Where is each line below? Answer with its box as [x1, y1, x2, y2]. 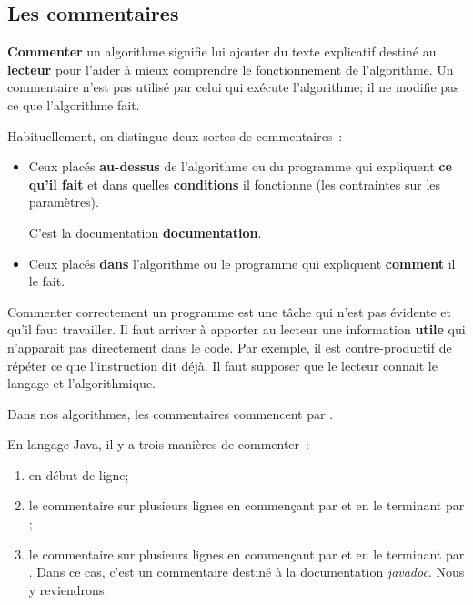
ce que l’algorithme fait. [7, 95, 140, 114]
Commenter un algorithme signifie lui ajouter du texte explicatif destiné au [7, 42, 437, 61]
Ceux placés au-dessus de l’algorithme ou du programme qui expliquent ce [28, 157, 452, 176]
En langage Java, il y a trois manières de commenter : [7, 435, 309, 454]
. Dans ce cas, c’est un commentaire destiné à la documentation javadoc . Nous [28, 562, 465, 581]
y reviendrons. [28, 579, 108, 599]
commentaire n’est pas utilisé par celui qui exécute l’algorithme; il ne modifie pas [7, 77, 459, 97]
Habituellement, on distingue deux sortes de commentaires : [7, 126, 343, 145]
